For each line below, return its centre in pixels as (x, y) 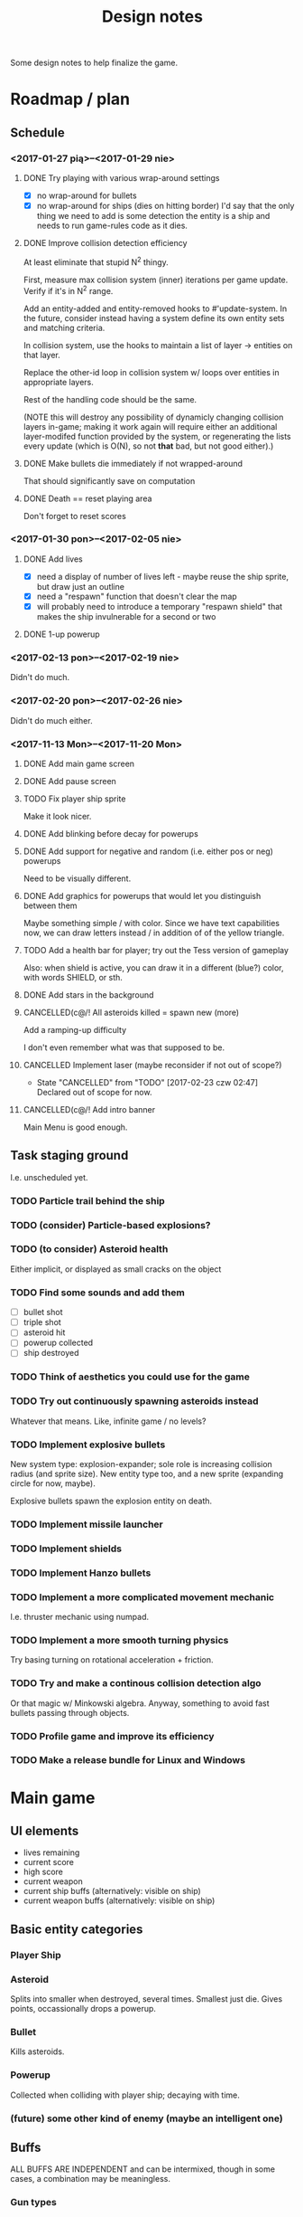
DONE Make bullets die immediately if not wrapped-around (133, 463)
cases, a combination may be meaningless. (90, 2179)
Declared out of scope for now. (94, 1092)
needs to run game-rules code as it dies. (112, 226)
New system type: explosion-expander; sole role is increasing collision (142, 1464)
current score (49, 1862)
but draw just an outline (81, 586)
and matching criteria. (64, 327)
